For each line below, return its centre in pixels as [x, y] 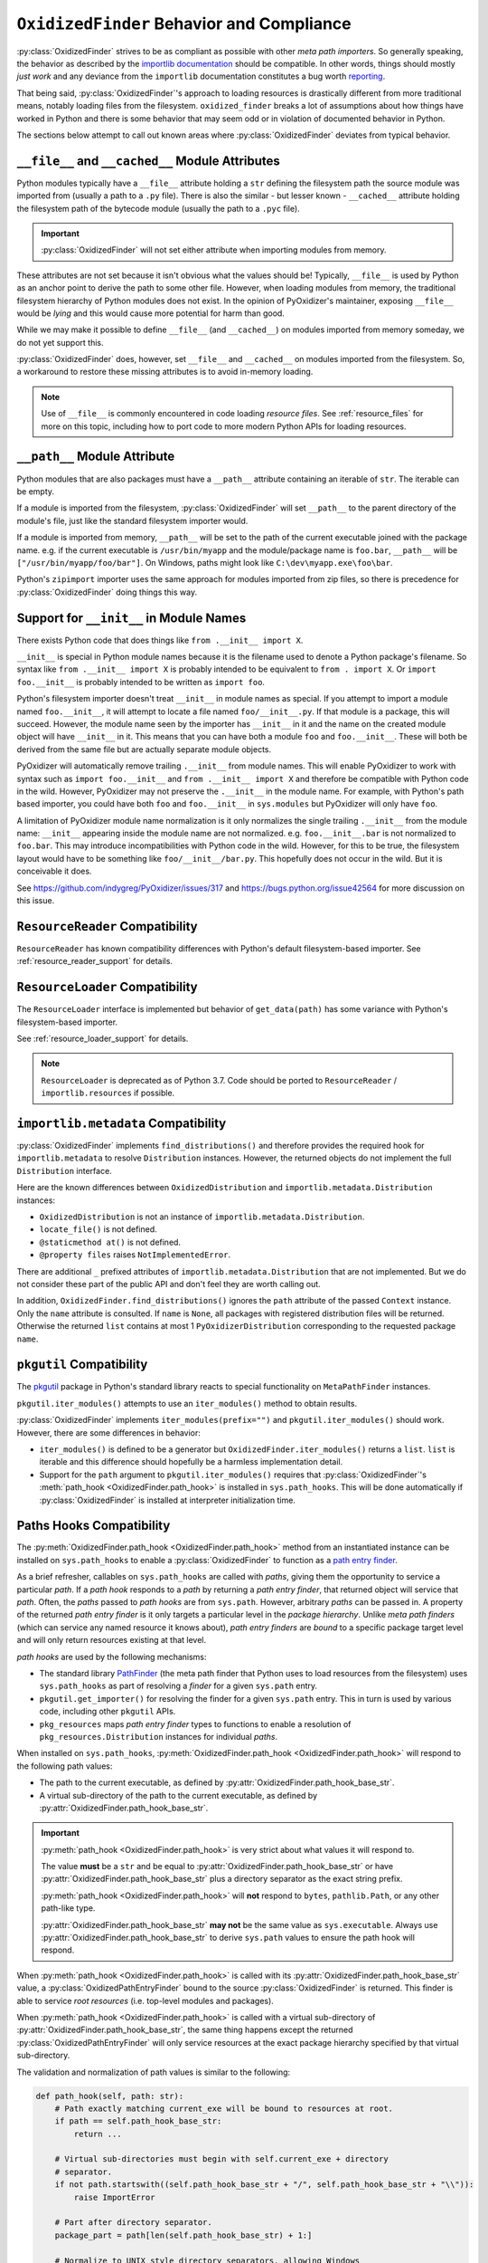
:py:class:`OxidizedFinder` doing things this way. [107, 592]
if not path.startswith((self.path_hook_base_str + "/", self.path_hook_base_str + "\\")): [264, 2185]
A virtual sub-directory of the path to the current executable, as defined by [178, 1795]
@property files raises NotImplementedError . [135, 1255]
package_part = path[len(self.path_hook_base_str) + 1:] [183, 2235]
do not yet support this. [60, 342]
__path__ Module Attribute [96, 457]
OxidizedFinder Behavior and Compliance [184, 24]
